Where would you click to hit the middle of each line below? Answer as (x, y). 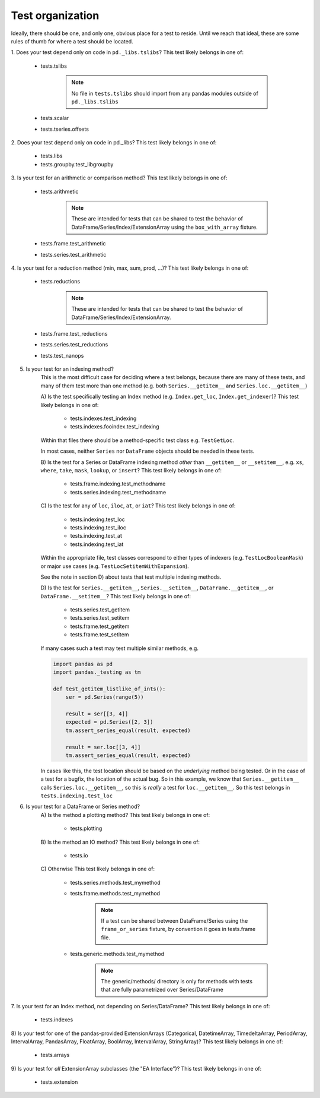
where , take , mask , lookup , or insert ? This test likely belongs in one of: (131, 470)
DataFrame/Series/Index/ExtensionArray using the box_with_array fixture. (164, 227)
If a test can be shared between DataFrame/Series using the (175, 920)
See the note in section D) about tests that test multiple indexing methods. (131, 577)
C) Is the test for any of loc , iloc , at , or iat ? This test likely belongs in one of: (138, 506)
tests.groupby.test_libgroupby (77, 164)
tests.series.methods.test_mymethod (116, 882)
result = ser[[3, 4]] (97, 714)
